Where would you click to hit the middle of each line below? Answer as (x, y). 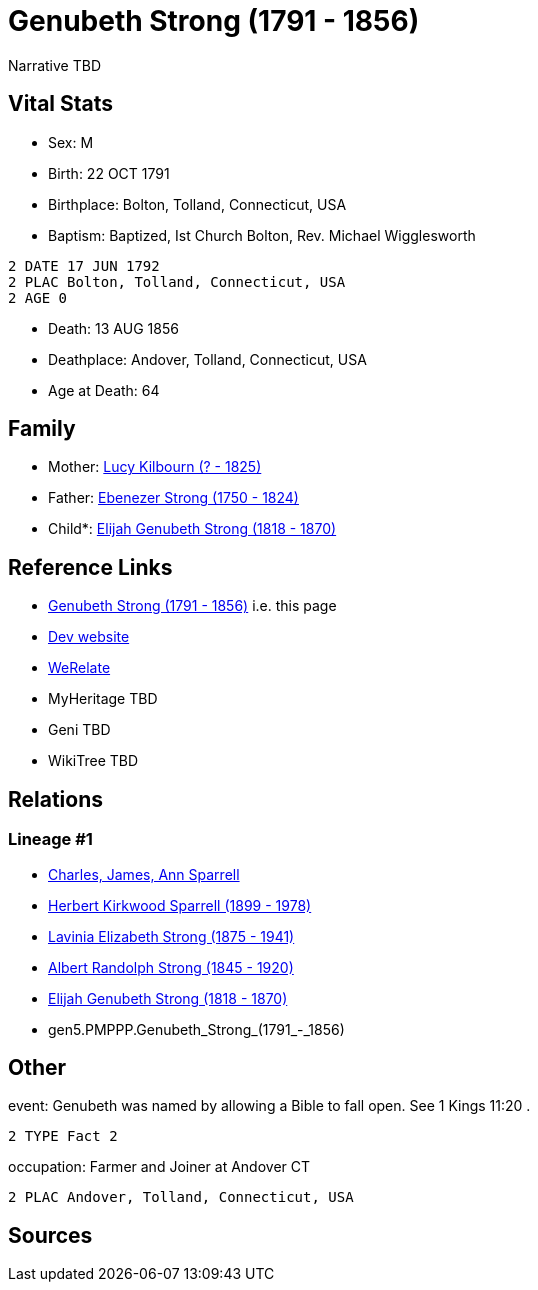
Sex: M (71, 142)
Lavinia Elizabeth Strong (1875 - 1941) (171, 936)
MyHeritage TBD (103, 699)
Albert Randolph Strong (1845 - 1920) (171, 967)
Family (42, 429)
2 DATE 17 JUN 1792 (84, 265)
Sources (50, 1235)
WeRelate (79, 668)
